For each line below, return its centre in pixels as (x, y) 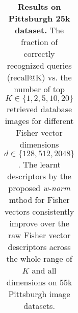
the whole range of (39, 258)
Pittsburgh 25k (39, 18)
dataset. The (40, 30)
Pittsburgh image (39, 294)
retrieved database (40, 109)
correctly (39, 54)
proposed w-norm (39, 188)
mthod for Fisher (39, 200)
